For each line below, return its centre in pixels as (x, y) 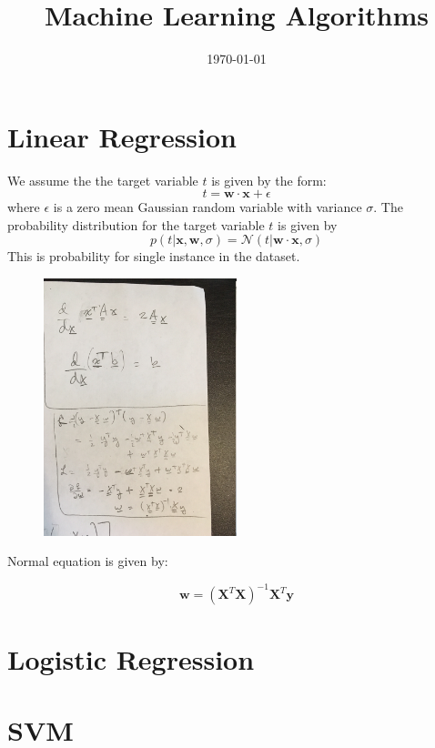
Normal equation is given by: (88, 561)
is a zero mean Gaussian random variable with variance (207, 207)
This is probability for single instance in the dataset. (154, 256)
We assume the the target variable (103, 180)
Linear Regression (122, 136)
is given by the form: (269, 180)
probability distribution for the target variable (136, 224)
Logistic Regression (131, 658)
